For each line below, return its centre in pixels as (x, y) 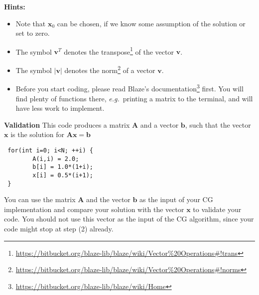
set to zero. (33, 33)
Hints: (15, 6)
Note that (31, 23)
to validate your (217, 209)
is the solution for (38, 134)
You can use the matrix (40, 199)
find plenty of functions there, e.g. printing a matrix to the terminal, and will (134, 98)
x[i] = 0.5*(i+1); (63, 175)
